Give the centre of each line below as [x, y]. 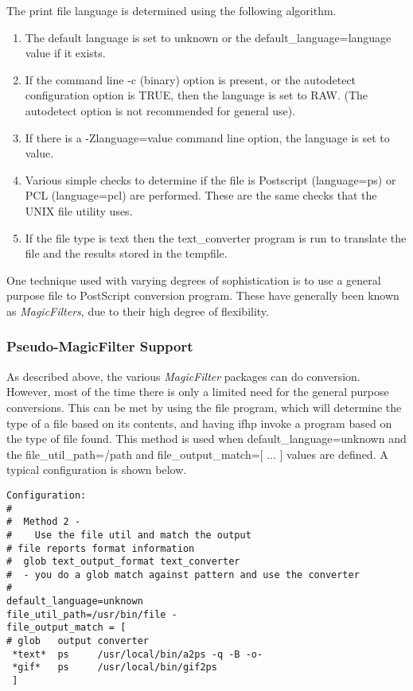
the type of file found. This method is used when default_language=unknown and [206, 439]
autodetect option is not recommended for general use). [160, 110]
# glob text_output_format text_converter [123, 562]
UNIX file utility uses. [79, 210]
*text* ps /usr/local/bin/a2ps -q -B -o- [138, 654]
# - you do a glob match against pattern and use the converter [183, 575]
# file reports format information [101, 548]
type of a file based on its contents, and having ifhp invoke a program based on [199, 423]
